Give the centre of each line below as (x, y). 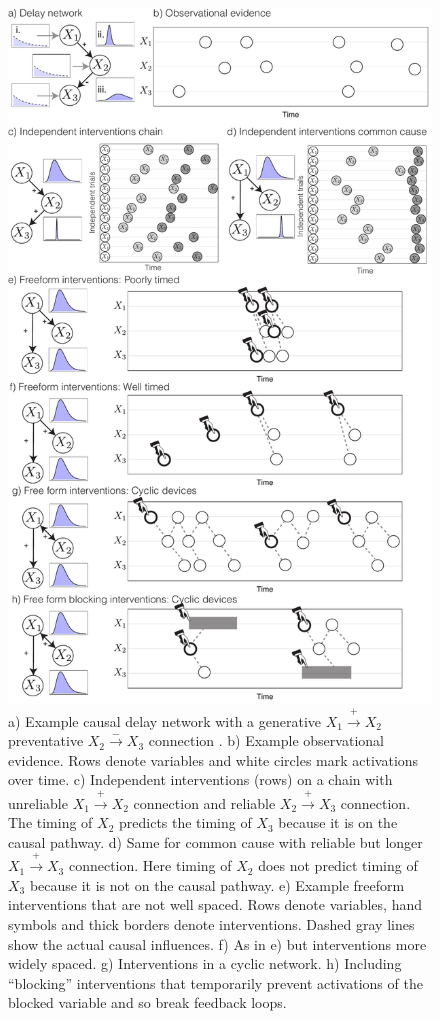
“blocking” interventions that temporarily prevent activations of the (215, 982)
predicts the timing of (185, 822)
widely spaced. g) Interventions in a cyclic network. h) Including (205, 963)
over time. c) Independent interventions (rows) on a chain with (200, 779)
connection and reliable (204, 802)
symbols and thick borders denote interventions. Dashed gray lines (211, 924)
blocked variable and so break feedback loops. (147, 1002)
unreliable (38, 802)
